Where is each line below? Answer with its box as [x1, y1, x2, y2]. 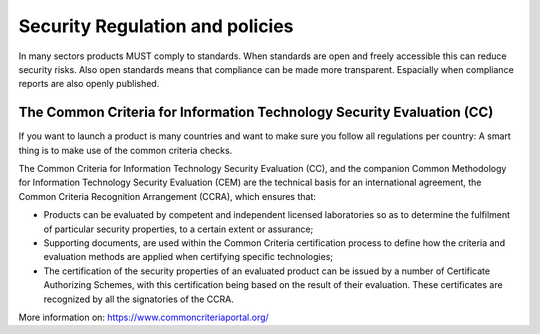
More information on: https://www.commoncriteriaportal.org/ [18, 311, 269, 323]
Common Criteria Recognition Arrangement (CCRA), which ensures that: [18, 190, 317, 202]
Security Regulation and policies [18, 15, 294, 37]
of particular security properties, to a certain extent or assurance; [43, 223, 314, 235]
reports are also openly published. [18, 78, 160, 90]
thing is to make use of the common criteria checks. [18, 144, 233, 156]
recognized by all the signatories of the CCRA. [43, 293, 234, 305]
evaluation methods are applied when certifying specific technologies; [43, 251, 334, 263]
